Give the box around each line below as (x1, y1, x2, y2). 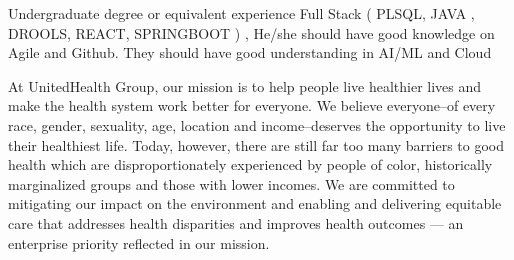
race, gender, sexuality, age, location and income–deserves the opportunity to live (8, 114, 506, 135)
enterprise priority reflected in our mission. (8, 232, 270, 253)
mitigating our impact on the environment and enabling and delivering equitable (8, 193, 502, 214)
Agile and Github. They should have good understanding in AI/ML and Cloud (8, 42, 492, 63)
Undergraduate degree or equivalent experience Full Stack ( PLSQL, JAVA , (8, 3, 475, 23)
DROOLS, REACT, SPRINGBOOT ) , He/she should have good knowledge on (8, 22, 495, 43)
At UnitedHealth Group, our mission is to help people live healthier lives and (8, 75, 482, 96)
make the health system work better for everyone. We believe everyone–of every (8, 95, 496, 116)
